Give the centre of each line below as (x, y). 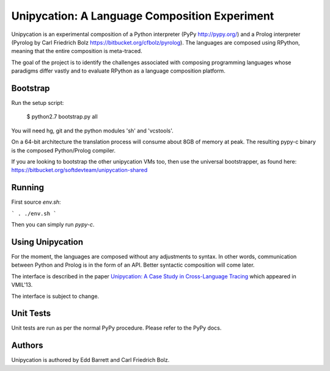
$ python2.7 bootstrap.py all (62, 117)
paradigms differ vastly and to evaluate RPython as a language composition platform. (118, 71)
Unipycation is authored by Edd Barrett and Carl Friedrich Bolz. (90, 360)
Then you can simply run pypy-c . (53, 225)
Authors (27, 346)
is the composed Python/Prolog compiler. (64, 150)
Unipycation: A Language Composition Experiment (143, 16)
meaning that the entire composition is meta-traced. (77, 51)
